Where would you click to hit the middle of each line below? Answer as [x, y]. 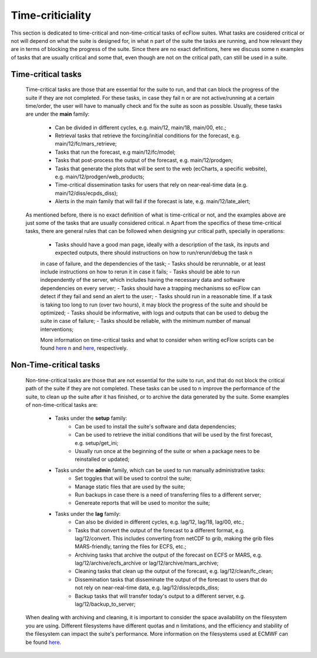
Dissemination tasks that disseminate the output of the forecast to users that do [171, 579]
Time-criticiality [51, 15]
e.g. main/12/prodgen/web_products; [100, 177]
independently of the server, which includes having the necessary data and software [143, 280]
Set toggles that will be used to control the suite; [133, 478]
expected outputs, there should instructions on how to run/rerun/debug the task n [154, 253]
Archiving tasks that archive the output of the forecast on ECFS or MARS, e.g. [168, 555]
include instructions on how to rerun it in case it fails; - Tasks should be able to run [140, 271]
